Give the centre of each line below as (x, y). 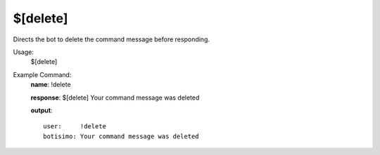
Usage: (24, 52)
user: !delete (75, 127)
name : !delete (51, 85)
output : (42, 110)
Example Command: (42, 74)
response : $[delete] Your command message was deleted (115, 97)
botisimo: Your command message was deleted (121, 136)
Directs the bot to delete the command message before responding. (112, 39)
